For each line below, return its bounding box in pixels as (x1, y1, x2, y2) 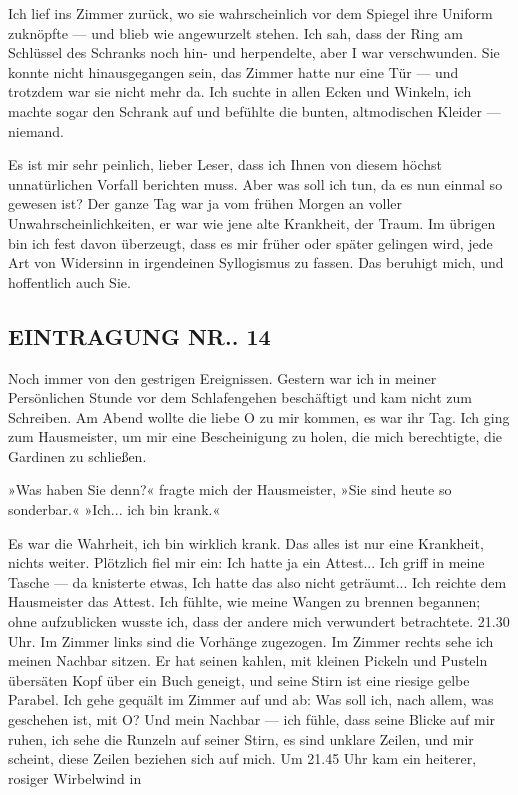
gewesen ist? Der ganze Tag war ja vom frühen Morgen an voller (8, 193, 403, 214)
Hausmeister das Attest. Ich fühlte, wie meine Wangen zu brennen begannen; (8, 591, 481, 612)
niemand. (8, 120, 65, 141)
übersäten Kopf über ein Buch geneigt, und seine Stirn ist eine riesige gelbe (8, 669, 470, 690)
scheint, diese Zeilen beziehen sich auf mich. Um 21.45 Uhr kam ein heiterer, (8, 748, 477, 769)
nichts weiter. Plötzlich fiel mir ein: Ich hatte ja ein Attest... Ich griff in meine (8, 552, 485, 573)
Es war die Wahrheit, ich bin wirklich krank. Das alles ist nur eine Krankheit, (8, 532, 484, 553)
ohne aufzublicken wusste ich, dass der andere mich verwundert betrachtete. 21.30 (8, 611, 510, 632)
